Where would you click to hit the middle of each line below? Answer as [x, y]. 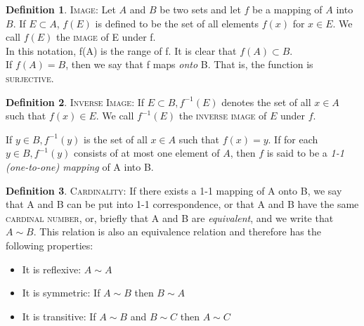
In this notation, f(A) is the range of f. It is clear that [121, 50]
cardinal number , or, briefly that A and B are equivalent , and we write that [170, 217]
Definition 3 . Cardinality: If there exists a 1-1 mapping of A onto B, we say [174, 190]
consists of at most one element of [147, 153]
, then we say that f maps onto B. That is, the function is [189, 64]
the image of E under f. [106, 37]
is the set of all [116, 139]
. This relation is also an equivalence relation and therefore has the [177, 232]
